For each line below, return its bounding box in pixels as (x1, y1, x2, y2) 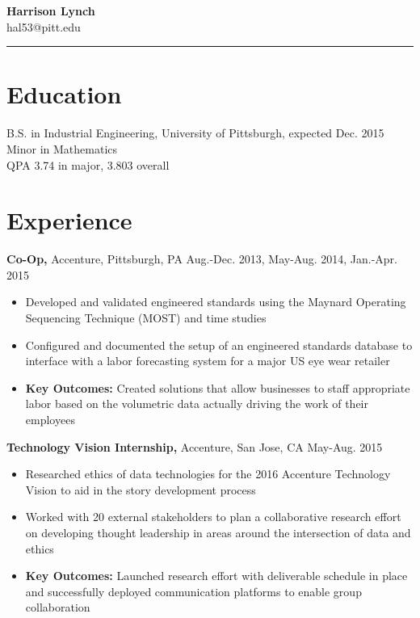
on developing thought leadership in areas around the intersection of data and (25, 523, 411, 540)
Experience (6, 204, 132, 237)
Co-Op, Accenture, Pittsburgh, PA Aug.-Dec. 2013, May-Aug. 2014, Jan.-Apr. (6, 250, 398, 267)
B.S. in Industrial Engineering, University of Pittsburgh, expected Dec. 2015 (6, 124, 384, 141)
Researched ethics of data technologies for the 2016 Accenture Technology (25, 465, 391, 482)
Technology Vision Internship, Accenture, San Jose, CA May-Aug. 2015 (6, 438, 383, 455)
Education (6, 78, 122, 111)
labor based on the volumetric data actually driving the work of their (25, 395, 368, 412)
